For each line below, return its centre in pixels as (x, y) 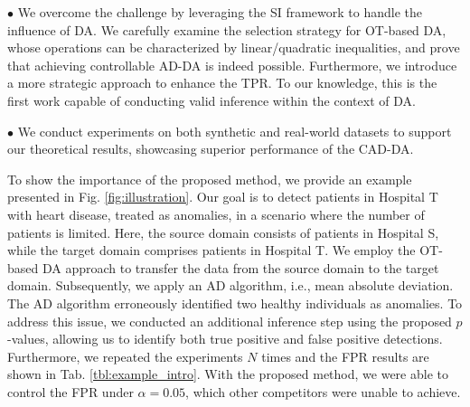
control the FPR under (70, 391)
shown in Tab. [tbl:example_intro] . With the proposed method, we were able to (228, 374)
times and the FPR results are (345, 356)
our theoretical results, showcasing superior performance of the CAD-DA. (211, 149)
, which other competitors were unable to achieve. (323, 391)
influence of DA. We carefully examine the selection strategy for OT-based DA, (227, 29)
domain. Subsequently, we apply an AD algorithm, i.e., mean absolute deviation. (230, 285)
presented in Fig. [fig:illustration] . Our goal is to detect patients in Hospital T (223, 197)
